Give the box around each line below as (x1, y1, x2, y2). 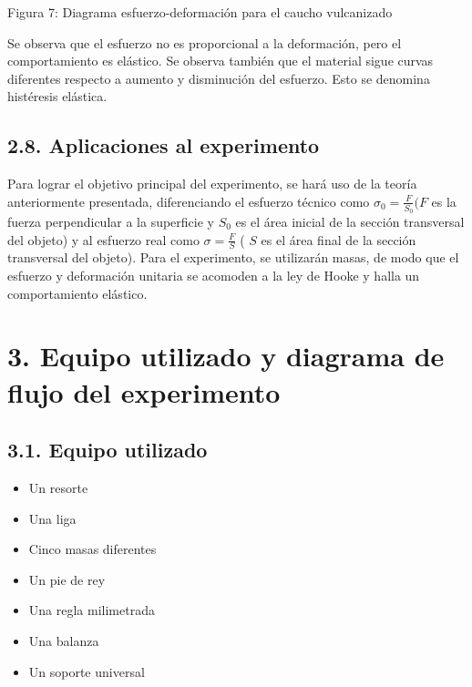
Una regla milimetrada (28, 600, 155, 620)
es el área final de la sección (261, 230, 416, 249)
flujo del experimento (7, 373, 281, 410)
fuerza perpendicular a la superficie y (7, 212, 214, 231)
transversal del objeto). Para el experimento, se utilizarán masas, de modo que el (7, 248, 459, 267)
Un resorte (28, 477, 88, 497)
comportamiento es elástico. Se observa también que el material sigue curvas (7, 51, 434, 70)
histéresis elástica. (7, 87, 108, 106)
